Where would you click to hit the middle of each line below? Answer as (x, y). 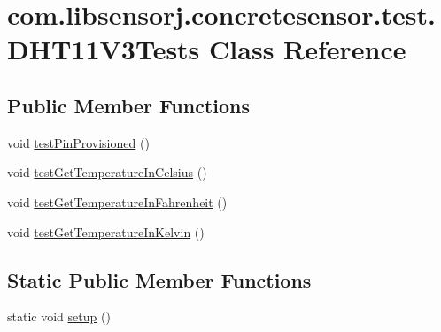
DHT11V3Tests (104, 49)
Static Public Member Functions (159, 279)
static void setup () (59, 317)
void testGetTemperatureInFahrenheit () (117, 201)
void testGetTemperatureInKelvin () (106, 232)
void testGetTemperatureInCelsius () (107, 172)
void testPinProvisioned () (78, 142)
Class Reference (308, 49)
